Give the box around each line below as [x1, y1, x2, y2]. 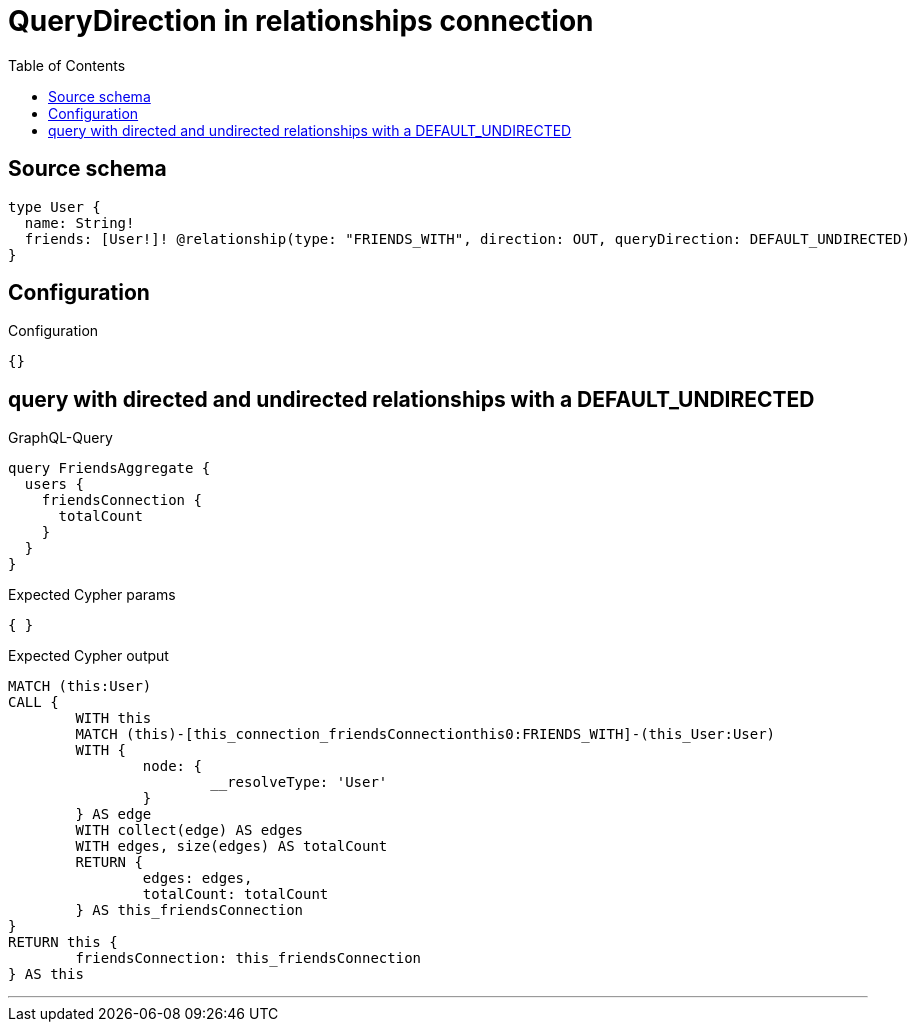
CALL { [8, 694, 59, 711]
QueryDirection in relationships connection [8, 4, 594, 38]
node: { [142, 758, 202, 775]
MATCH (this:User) [8, 678, 152, 695]
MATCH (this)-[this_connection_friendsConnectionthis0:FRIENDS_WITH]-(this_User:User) [75, 726, 776, 743]
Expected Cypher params [8, 586, 176, 604]
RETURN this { [8, 934, 118, 951]
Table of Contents [8, 56, 126, 74]
